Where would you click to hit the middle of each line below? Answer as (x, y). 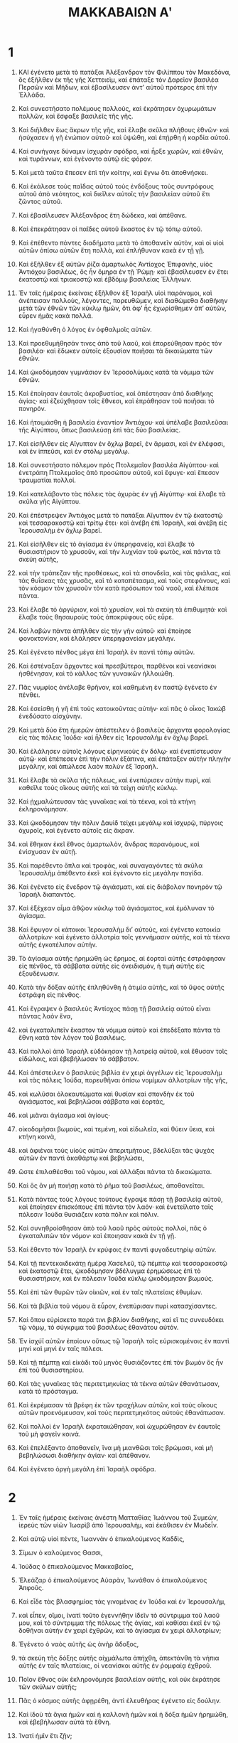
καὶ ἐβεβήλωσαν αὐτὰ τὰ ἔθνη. (65, 1722)
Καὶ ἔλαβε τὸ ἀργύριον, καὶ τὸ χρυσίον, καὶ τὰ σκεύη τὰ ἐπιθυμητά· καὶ (123, 609)
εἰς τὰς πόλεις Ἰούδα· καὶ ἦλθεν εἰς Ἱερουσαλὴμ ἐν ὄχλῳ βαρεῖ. (113, 737)
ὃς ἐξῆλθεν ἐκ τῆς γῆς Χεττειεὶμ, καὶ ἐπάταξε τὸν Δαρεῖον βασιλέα (118, 80)
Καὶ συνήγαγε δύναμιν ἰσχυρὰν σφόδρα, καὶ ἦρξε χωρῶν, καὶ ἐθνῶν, (121, 151)
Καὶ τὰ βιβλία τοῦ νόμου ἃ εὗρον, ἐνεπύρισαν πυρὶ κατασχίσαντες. (118, 1306)
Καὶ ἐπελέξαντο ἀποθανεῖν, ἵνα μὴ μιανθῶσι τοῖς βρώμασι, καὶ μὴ (116, 1447)
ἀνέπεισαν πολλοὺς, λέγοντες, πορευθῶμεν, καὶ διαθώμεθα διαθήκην (123, 300)
